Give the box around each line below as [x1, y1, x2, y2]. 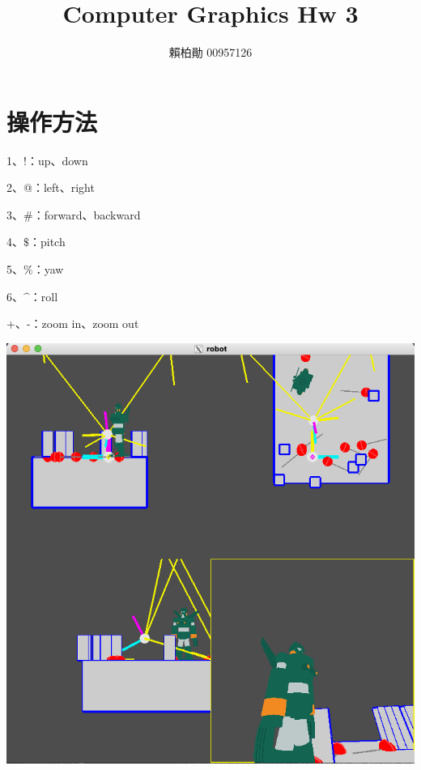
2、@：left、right [6, 179, 95, 196]
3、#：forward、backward [6, 206, 141, 223]
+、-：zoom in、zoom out [6, 315, 139, 332]
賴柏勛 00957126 [168, 44, 253, 61]
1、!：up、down [6, 151, 88, 168]
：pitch [29, 233, 66, 250]
